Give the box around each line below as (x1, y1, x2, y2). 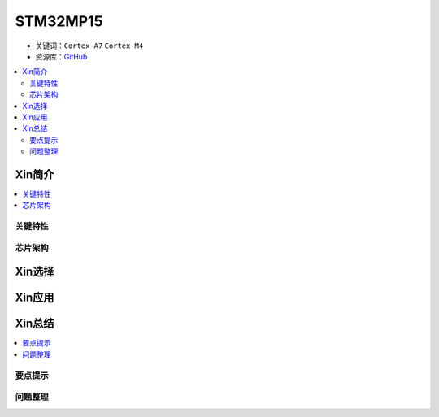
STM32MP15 (15, 12, 103, 30)
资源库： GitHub (35, 51, 88, 61)
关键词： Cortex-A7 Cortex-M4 (35, 41, 144, 50)
